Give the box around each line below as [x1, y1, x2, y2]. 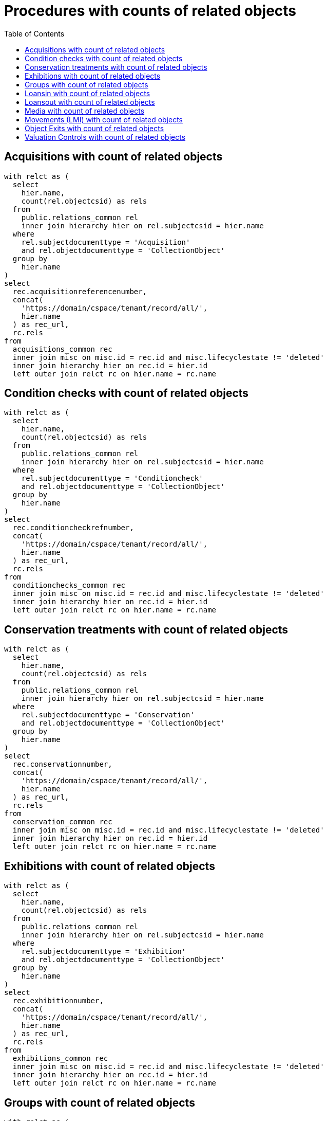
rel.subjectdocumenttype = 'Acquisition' [21, 238, 190, 246]
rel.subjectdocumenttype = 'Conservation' [21, 711, 195, 719]
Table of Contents [4, 29, 65, 38]
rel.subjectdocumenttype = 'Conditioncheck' [21, 474, 203, 483]
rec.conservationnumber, [12, 760, 112, 769]
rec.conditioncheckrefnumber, [12, 523, 134, 532]
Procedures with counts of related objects [4, 2, 297, 20]
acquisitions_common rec [12, 345, 112, 353]
